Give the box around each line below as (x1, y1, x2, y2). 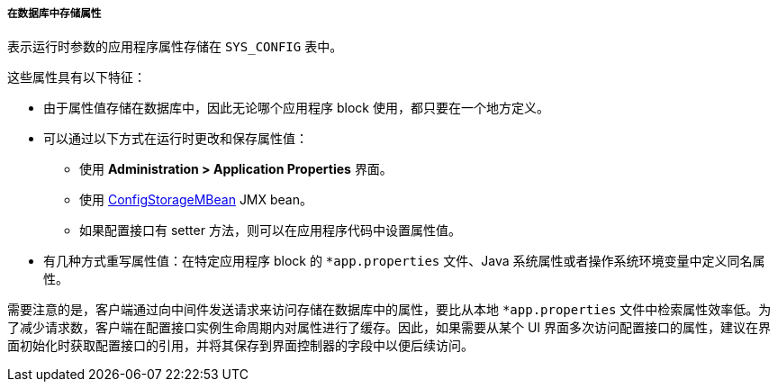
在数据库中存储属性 (7, 7, 102, 20)
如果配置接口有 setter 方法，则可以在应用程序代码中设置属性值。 (79, 222, 461, 239)
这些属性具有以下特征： (7, 69, 146, 86)
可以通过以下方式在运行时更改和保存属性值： (43, 131, 308, 147)
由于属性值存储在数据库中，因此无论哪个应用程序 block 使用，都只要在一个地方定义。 (43, 100, 549, 116)
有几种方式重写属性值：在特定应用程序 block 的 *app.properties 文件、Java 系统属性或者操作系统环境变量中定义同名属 (43, 253, 765, 269)
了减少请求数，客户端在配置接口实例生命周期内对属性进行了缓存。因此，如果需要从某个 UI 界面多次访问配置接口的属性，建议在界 (7, 320, 772, 336)
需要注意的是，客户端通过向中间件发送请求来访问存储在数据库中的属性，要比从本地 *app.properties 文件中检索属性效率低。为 (7, 302, 772, 318)
